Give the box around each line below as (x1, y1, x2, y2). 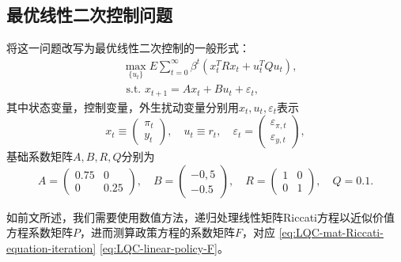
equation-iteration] (6, 239, 96, 256)
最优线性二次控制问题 (6, 2, 172, 27)
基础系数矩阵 (6, 148, 73, 165)
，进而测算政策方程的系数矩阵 (80, 224, 235, 241)
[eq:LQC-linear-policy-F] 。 (99, 239, 229, 256)
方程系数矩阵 (6, 224, 73, 241)
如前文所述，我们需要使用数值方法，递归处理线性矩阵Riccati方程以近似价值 (6, 208, 395, 225)
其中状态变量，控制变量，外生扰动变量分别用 (6, 98, 239, 115)
